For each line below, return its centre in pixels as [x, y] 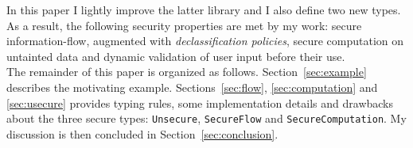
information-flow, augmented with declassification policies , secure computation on [205, 41]
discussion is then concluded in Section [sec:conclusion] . [142, 133]
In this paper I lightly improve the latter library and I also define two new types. [204, 9]
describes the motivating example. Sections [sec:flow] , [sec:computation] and [192, 87]
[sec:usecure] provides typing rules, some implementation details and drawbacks [200, 102]
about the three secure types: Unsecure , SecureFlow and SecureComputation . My [206, 118]
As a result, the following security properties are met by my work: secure [184, 25]
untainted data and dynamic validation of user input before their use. [176, 56]
